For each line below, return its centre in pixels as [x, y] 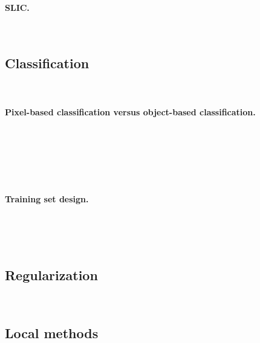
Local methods [52, 332]
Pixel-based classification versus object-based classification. [130, 111]
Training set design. [47, 199]
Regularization [51, 275]
